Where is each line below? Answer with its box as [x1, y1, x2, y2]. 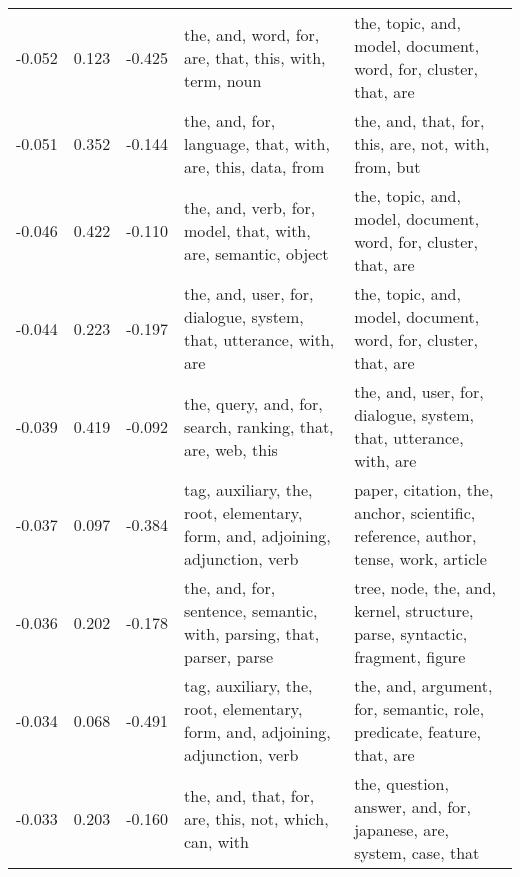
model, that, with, [184, 218, 311, 242]
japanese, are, [354, 818, 449, 841]
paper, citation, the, [354, 478, 494, 501]
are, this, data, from [184, 155, 325, 178]
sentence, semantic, [184, 599, 318, 622]
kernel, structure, [354, 599, 474, 622]
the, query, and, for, [184, 391, 323, 415]
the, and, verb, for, [184, 195, 316, 219]
